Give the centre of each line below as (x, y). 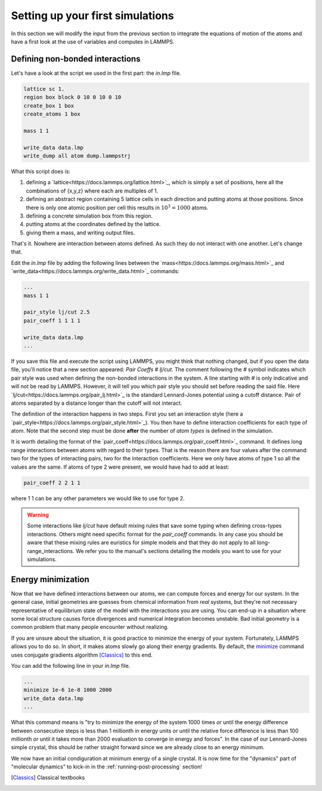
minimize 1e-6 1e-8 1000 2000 (68, 690)
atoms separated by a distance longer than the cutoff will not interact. (97, 403)
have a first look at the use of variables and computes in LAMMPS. (93, 41)
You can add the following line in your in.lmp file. (71, 665)
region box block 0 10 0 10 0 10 (72, 97)
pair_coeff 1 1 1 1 (52, 320)
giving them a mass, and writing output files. (80, 233)
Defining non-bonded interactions (76, 59)
